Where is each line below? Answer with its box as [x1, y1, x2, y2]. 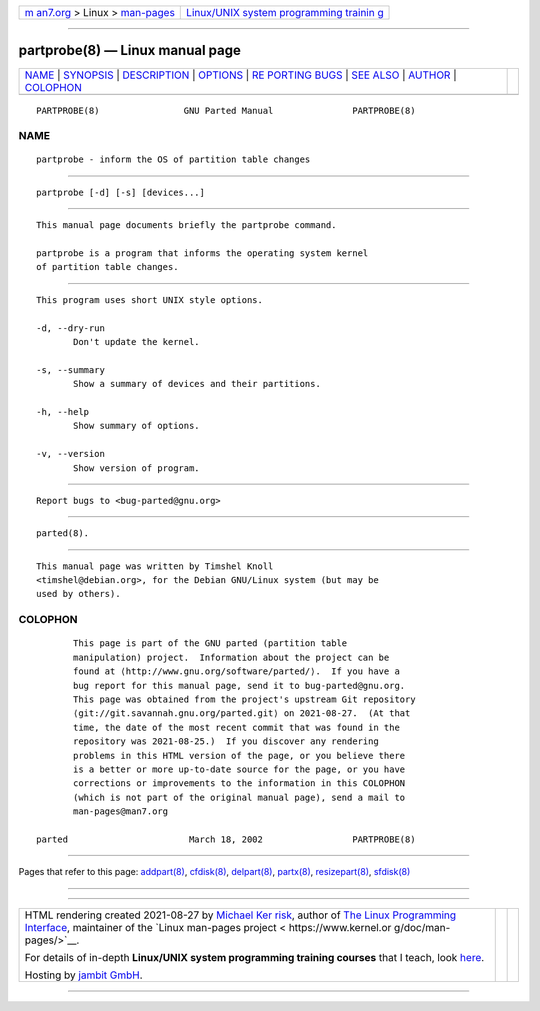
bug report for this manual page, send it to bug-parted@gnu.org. [73, 680, 406, 691]
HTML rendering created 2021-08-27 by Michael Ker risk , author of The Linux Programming [24, 908, 457, 922]
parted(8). [36, 528, 90, 539]
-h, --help [36, 406, 90, 417]
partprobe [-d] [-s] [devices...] [36, 186, 205, 198]
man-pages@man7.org [73, 806, 169, 817]
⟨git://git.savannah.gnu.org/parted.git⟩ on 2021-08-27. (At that [73, 708, 411, 719]
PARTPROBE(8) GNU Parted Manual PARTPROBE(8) [36, 105, 416, 116]
